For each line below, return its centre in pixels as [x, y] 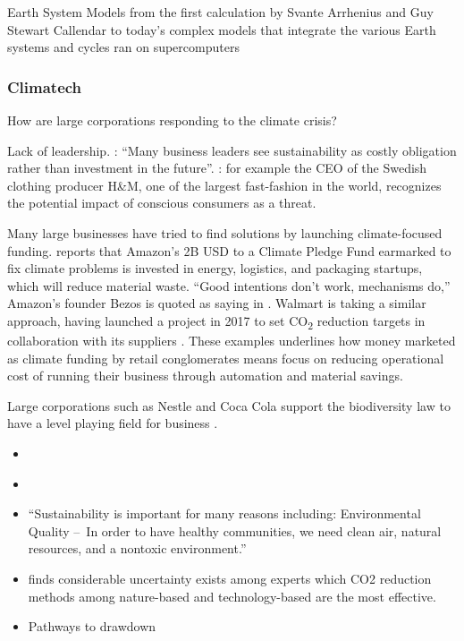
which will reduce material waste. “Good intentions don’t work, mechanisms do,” [229, 285]
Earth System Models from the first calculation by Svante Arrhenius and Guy [220, 12]
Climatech [45, 86]
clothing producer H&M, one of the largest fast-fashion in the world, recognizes [224, 185]
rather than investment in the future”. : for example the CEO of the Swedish [217, 168]
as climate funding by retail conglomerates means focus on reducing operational [226, 358]
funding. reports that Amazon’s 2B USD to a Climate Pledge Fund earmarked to [229, 250]
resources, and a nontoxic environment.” [137, 548]
